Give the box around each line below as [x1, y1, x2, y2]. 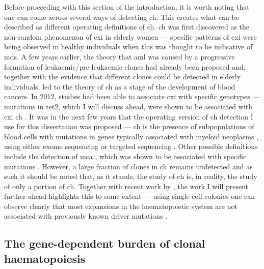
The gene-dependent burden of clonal [4, 235, 205, 251]
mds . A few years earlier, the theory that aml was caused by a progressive [4, 51, 235, 62]
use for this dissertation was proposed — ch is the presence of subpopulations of [4, 121, 254, 132]
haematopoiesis [4, 250, 86, 266]
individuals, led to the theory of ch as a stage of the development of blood [4, 81, 235, 92]
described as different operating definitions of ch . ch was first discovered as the [4, 21, 250, 32]
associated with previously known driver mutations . [4, 211, 168, 221]
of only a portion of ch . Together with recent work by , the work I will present [4, 181, 249, 191]
